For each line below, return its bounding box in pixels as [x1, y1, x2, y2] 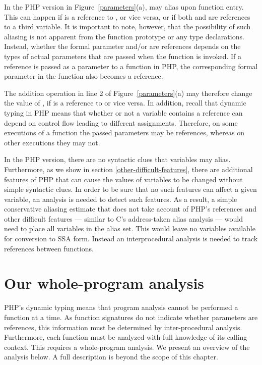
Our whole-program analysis [4, 273, 205, 293]
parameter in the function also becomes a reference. [4, 71, 163, 81]
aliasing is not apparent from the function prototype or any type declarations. [4, 31, 244, 41]
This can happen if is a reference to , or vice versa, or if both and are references [4, 11, 250, 22]
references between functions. [4, 243, 94, 253]
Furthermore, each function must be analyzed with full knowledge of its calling [4, 332, 247, 342]
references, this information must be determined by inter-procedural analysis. [4, 322, 242, 332]
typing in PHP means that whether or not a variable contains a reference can [4, 107, 243, 118]
